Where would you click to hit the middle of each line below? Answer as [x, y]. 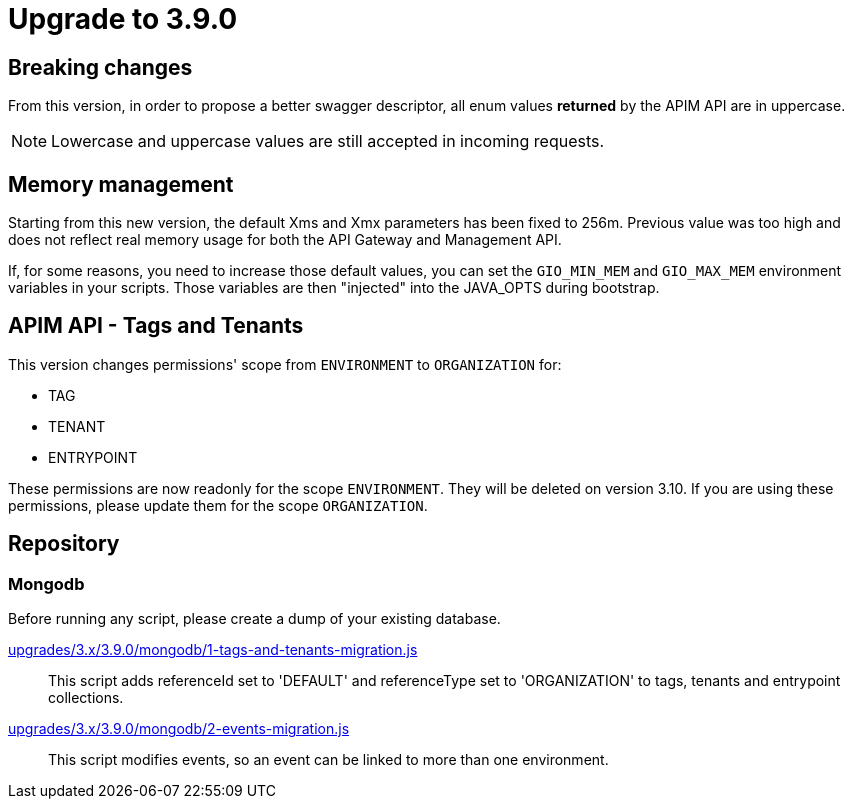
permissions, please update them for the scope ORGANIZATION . [218, 505]
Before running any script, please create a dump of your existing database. [254, 619]
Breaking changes [100, 67]
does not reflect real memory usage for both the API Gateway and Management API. [285, 240]
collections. [86, 698]
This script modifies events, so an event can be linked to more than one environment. [328, 760]
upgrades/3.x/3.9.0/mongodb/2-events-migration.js [179, 729]
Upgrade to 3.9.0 [123, 19]
